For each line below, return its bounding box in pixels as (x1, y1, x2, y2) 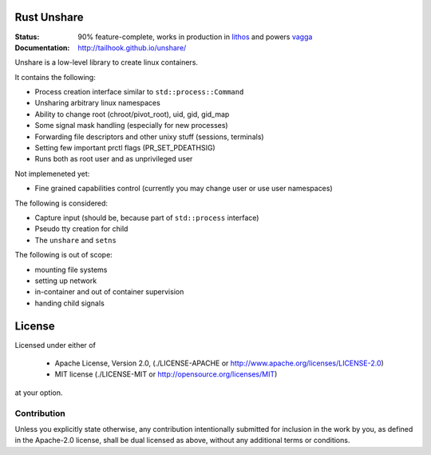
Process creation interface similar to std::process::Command (34, 87, 244, 97)
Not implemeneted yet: (14, 169, 90, 178)
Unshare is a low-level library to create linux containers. (14, 58, 199, 67)
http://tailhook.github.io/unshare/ (77, 42, 187, 52)
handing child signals (34, 298, 105, 308)
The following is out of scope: (14, 250, 113, 260)
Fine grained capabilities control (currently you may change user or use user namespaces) (34, 184, 333, 194)
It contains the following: (14, 72, 96, 82)
